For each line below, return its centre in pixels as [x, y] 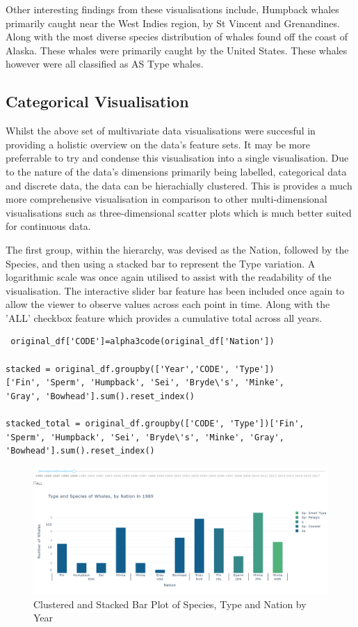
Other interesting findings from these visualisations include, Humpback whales [172, 9]
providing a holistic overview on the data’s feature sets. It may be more [158, 144]
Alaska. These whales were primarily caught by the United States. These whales [177, 50]
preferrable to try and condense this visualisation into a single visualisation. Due [177, 158]
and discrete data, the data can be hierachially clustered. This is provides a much [179, 185]
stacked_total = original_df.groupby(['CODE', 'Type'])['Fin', [155, 424]
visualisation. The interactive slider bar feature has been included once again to [175, 290]
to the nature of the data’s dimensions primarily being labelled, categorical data [176, 171]
